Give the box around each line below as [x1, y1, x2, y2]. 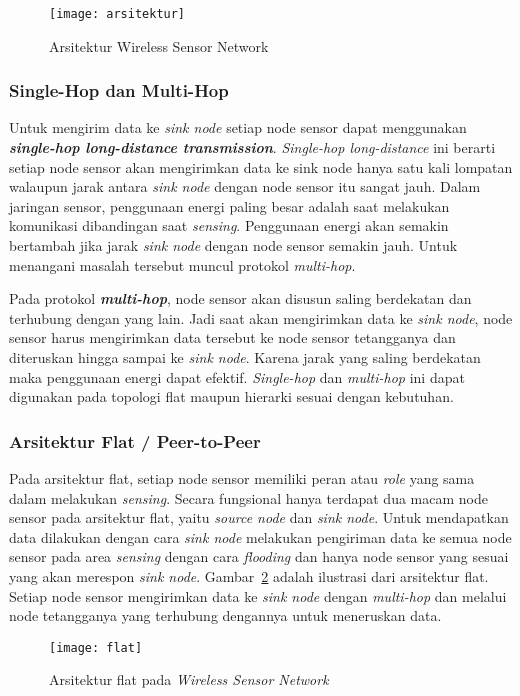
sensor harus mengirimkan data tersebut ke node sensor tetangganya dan [9, 327, 456, 348]
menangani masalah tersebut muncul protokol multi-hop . [9, 254, 356, 275]
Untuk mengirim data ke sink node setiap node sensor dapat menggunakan [9, 117, 467, 138]
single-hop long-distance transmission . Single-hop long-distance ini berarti [9, 137, 496, 158]
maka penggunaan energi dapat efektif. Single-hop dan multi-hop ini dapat [9, 366, 465, 387]
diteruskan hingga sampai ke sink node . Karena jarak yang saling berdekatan [9, 347, 481, 367]
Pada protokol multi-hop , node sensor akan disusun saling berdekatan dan [9, 288, 472, 309]
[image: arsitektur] [49, 7, 186, 21]
